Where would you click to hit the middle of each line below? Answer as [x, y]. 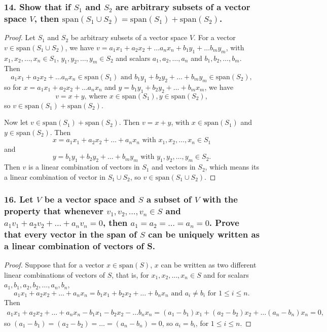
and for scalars [226, 274]
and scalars [133, 58]
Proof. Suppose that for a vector [54, 265]
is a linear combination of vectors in [84, 167]
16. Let [19, 199]
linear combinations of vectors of [55, 274]
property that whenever [54, 211]
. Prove [224, 223]
